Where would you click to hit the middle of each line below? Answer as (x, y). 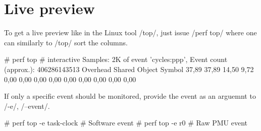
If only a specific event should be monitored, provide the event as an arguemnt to (130, 96)
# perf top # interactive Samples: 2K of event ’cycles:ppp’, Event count (116, 59)
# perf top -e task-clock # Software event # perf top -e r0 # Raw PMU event (126, 123)
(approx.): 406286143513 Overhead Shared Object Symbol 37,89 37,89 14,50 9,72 (129, 69)
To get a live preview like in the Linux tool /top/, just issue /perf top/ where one (130, 32)
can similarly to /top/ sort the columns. (66, 42)
